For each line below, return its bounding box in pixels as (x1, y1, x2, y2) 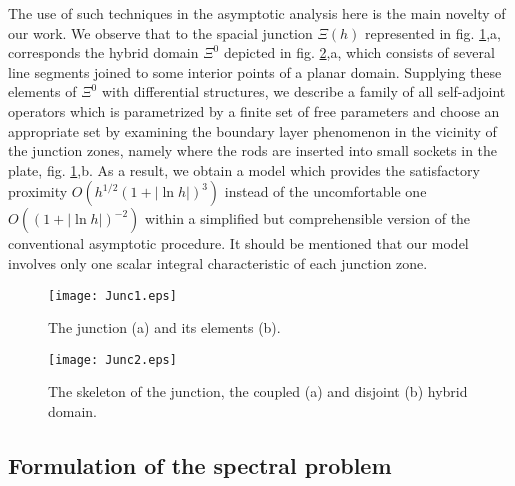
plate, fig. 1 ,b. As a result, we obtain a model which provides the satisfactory (8, 159, 480, 180)
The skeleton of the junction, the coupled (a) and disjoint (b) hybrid (48, 381, 468, 402)
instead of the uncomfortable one (224, 181, 427, 202)
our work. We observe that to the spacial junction (8, 22, 313, 43)
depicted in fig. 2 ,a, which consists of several (223, 42, 495, 63)
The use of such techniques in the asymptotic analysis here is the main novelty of (8, 3, 506, 23)
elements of (8, 81, 77, 102)
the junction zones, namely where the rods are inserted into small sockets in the (8, 140, 498, 161)
